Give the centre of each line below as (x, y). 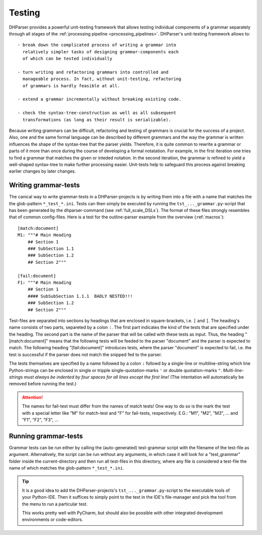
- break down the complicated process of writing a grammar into (97, 45)
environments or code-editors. (53, 519)
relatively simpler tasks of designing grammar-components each (101, 52)
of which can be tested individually (67, 59)
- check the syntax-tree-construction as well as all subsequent (97, 113)
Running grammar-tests (46, 436)
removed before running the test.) (43, 384)
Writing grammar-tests (44, 185)
